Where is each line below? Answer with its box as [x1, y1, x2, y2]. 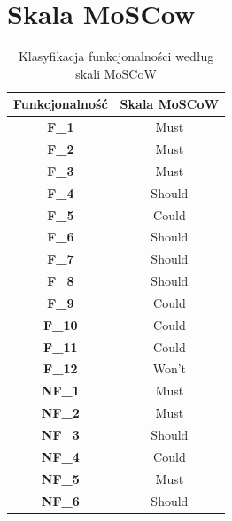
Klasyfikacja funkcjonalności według [18, 47, 214, 65]
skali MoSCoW [75, 64, 157, 82]
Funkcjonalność [13, 95, 108, 113]
